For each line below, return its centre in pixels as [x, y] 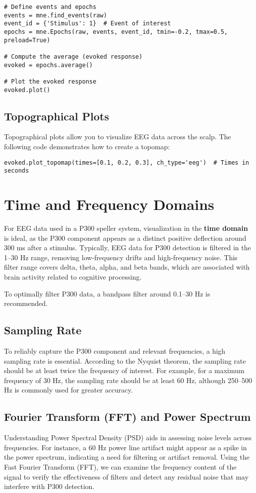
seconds [17, 171]
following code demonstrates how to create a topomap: [87, 147]
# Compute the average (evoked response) [73, 56]
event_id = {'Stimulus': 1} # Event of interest [88, 24]
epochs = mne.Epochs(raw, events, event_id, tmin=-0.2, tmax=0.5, [116, 32]
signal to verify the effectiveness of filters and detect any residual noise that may [126, 476]
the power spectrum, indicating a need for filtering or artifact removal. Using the [127, 457]
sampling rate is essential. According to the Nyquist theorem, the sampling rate [125, 360]
